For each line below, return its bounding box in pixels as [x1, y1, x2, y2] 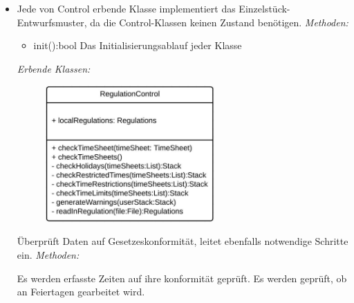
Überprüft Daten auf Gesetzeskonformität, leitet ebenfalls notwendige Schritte [17, 234, 348, 248]
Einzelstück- [239, 1, 290, 15]
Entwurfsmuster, [17, 15, 87, 29]
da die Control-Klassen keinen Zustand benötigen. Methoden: [90, 15, 348, 29]
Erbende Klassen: [17, 61, 91, 75]
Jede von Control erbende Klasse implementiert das [17, 1, 236, 15]
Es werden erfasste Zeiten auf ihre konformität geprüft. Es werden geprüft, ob [17, 270, 347, 285]
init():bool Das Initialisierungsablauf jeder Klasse [33, 38, 242, 53]
